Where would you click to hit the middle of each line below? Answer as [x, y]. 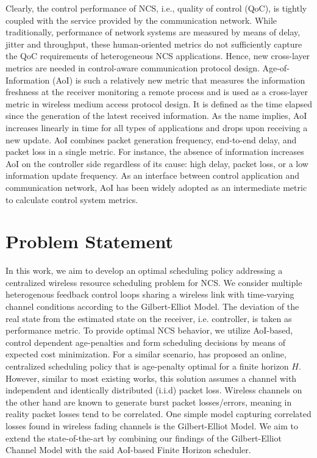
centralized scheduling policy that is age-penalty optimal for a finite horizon [147, 366]
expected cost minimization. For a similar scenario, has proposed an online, [146, 354]
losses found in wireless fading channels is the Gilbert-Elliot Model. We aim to [152, 425]
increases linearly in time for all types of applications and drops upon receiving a [157, 127]
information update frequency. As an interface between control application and [153, 175]
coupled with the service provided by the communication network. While [141, 20]
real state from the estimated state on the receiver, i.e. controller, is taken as [149, 318]
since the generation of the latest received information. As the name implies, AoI [156, 116]
